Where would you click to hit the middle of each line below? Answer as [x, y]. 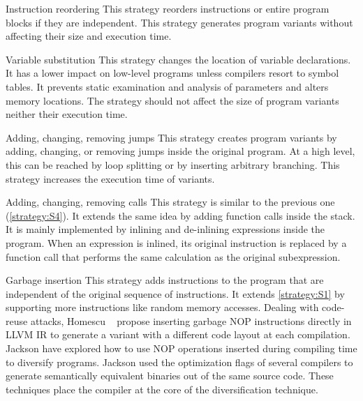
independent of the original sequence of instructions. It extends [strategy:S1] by [175, 293]
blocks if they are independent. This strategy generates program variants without [179, 22]
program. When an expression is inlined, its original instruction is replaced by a [176, 242]
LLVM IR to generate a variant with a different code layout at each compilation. [178, 334]
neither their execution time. [67, 114]
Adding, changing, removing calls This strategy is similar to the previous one [170, 202]
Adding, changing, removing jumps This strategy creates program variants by [171, 137]
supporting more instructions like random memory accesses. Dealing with [162, 307]
